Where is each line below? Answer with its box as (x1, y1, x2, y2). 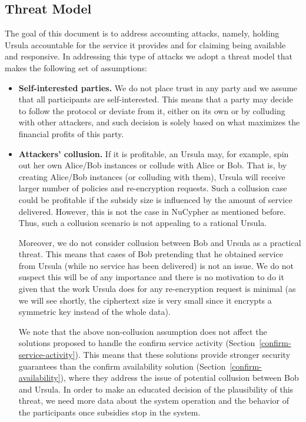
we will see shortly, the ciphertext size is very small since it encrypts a (18, 294, 272, 306)
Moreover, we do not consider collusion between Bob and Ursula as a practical (18, 236, 301, 248)
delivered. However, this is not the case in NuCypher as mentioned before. (18, 205, 286, 217)
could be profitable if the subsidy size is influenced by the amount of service (18, 193, 292, 205)
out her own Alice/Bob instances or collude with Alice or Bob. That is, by (18, 159, 287, 171)
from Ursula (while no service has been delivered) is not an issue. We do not (18, 259, 294, 271)
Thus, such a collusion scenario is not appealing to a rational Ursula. (18, 217, 267, 229)
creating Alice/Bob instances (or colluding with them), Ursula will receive (18, 170, 285, 182)
